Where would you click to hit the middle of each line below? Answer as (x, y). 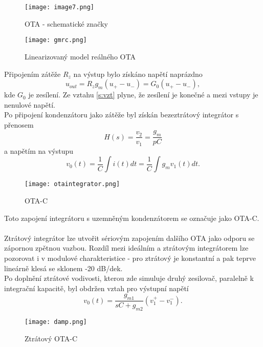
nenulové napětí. (30, 104)
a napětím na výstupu (39, 150)
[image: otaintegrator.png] (72, 184)
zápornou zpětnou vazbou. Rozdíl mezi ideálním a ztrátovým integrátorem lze (126, 248)
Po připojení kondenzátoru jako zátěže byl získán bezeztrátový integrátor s (122, 115)
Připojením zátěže (32, 74)
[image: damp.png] (56, 322)
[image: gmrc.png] (56, 40)
